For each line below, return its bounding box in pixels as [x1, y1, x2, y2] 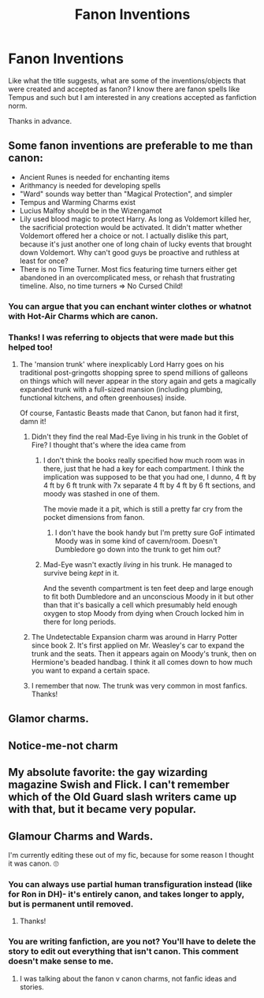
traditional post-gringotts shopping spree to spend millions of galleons [19, 368, 248, 377]
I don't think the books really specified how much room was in [43, 455, 246, 465]
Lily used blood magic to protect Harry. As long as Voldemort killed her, [19, 214, 251, 224]
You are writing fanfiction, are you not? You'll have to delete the [8, 936, 256, 947]
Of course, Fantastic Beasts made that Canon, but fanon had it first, [19, 408, 239, 417]
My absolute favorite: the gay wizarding [8, 766, 208, 779]
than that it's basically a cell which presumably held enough [43, 600, 238, 610]
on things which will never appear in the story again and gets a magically [19, 376, 257, 385]
